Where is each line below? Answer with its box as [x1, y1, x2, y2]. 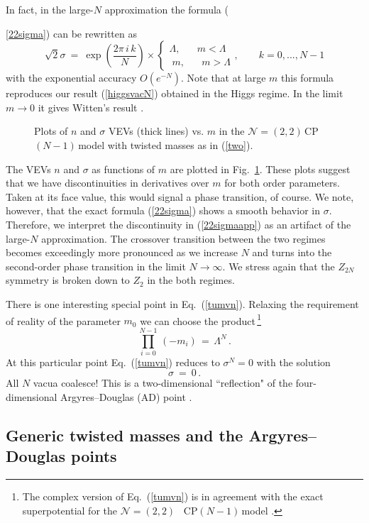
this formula [281, 70, 334, 85]
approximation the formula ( [104, 2, 228, 16]
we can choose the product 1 [140, 311, 262, 328]
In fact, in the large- [6, 2, 94, 16]
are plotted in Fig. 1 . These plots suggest [170, 161, 351, 176]
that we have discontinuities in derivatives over [6, 175, 209, 190]
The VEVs [6, 161, 51, 176]
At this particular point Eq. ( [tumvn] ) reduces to [6, 354, 220, 369]
